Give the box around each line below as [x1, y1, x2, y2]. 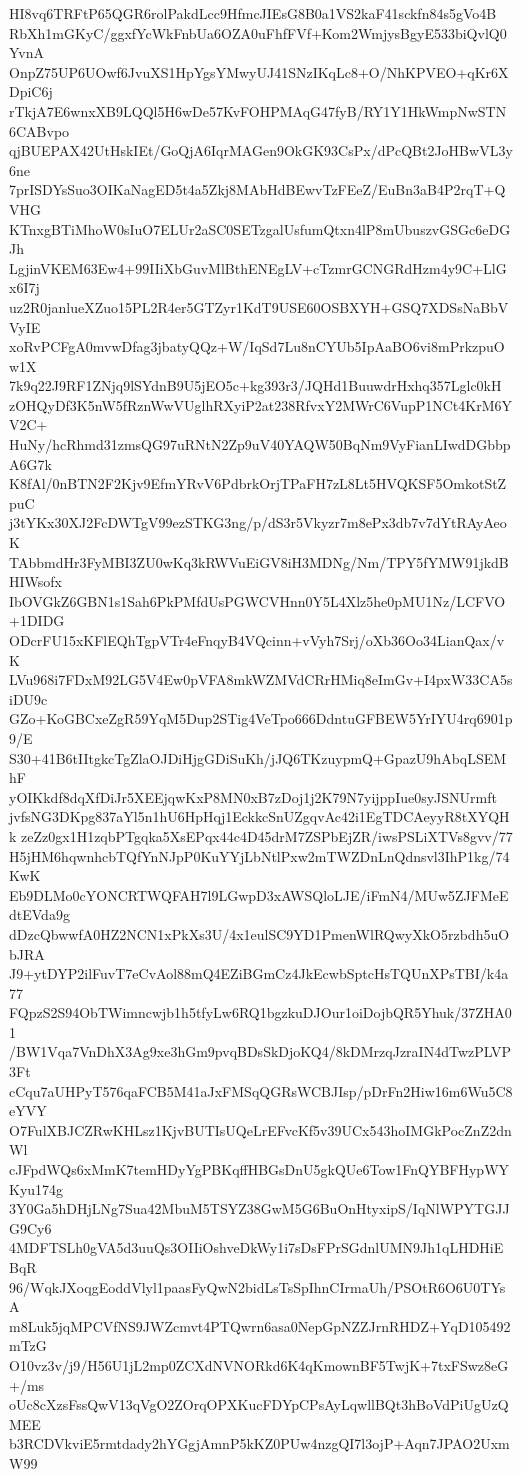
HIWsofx [9, 571, 62, 592]
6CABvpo [9, 120, 70, 141]
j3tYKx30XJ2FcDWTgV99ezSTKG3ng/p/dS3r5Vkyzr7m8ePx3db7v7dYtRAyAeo [9, 512, 507, 533]
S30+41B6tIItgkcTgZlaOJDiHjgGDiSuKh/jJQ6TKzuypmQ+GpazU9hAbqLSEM [9, 747, 507, 768]
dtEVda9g [9, 904, 70, 925]
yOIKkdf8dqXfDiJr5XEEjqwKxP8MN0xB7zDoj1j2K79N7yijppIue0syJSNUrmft [9, 786, 497, 807]
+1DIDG [9, 610, 65, 631]
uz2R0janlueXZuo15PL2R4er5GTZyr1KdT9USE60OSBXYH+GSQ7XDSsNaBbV [9, 296, 509, 317]
